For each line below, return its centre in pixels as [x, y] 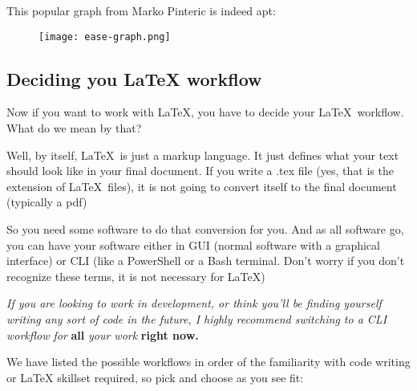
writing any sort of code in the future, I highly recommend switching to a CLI [197, 318]
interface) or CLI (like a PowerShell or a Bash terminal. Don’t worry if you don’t [206, 261]
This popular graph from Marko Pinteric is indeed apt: [141, 10]
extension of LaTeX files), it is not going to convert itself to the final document [202, 186]
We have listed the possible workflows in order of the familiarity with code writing [208, 362]
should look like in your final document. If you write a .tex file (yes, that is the [200, 171]
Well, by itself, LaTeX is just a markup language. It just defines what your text [203, 155]
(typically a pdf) [47, 202]
